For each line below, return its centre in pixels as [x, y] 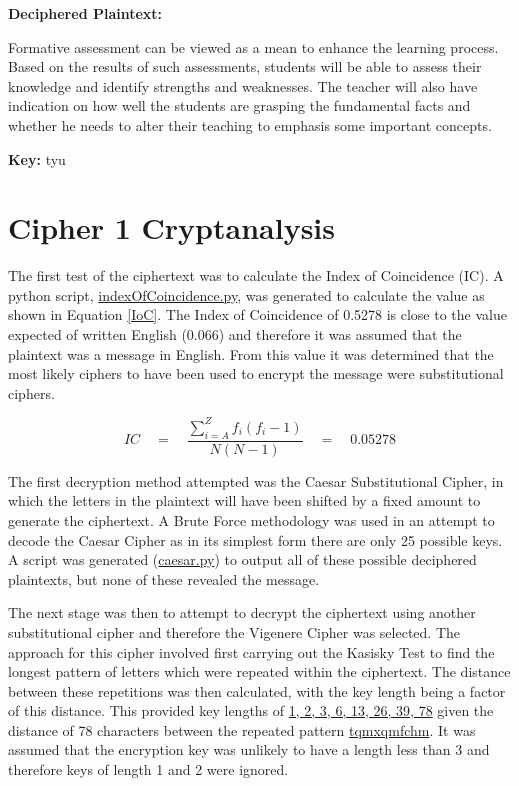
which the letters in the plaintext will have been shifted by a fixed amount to [244, 500]
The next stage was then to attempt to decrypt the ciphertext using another [242, 612]
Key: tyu [37, 158]
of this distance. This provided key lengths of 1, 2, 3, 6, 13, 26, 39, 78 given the [251, 710]
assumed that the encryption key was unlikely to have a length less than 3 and [249, 749]
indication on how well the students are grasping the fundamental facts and [239, 105]
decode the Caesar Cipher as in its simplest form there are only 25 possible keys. [255, 539]
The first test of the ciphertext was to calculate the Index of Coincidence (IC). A [256, 275]
